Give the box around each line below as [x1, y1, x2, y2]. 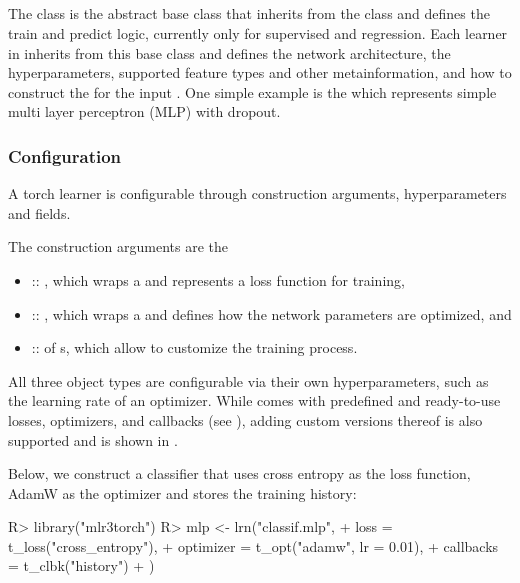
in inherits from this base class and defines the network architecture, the [8, 42, 451, 63]
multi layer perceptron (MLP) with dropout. [8, 101, 281, 122]
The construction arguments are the [8, 236, 228, 257]
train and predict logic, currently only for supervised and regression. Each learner [8, 22, 508, 43]
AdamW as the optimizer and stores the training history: [8, 482, 357, 503]
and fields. [8, 202, 71, 223]
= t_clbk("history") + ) [8, 555, 155, 576]
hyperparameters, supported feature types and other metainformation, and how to [8, 62, 512, 83]
